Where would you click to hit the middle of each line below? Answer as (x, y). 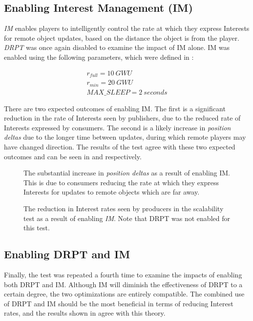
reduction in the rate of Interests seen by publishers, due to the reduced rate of (122, 118)
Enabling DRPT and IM (67, 254)
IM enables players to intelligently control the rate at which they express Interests (127, 28)
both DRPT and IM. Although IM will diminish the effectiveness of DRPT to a (123, 284)
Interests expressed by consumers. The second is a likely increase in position (117, 127)
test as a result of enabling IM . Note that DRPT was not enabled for (127, 218)
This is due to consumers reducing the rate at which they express (121, 182)
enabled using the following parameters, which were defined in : (99, 57)
